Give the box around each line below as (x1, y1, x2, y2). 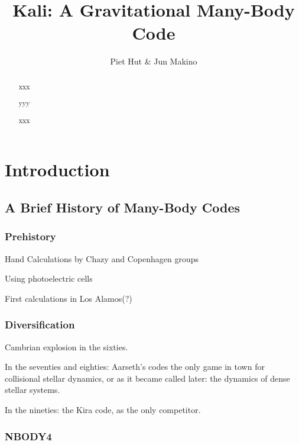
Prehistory (5, 229, 56, 244)
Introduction (5, 157, 110, 182)
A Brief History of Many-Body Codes (5, 198, 240, 217)
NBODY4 (5, 428, 52, 443)
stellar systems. (5, 383, 60, 396)
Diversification (5, 317, 75, 332)
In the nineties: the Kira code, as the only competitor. (5, 404, 201, 416)
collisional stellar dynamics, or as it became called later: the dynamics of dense (5, 372, 290, 384)
